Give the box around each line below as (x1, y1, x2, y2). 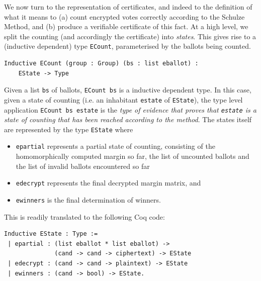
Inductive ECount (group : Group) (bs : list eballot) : (4, 60, 199, 67)
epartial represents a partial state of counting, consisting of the (16, 141, 215, 151)
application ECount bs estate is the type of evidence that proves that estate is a (4, 104, 256, 115)
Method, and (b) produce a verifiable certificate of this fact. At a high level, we (4, 21, 248, 32)
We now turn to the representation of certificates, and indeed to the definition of (4, 2, 252, 12)
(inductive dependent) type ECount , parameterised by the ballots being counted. (4, 41, 251, 51)
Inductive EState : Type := (4, 230, 98, 238)
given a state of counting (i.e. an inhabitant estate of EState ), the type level (4, 94, 243, 105)
